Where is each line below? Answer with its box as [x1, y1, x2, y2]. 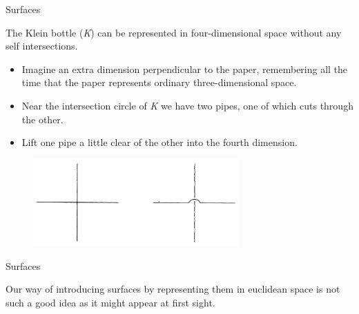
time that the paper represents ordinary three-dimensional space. [21, 75, 297, 90]
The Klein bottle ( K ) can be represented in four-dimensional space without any [6, 25, 342, 39]
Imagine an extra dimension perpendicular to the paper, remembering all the [21, 61, 348, 76]
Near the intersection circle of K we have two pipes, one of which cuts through [21, 98, 353, 112]
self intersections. [6, 39, 78, 53]
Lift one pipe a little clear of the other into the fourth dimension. [21, 135, 298, 149]
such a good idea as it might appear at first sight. [6, 295, 215, 310]
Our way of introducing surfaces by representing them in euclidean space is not [6, 282, 340, 296]
